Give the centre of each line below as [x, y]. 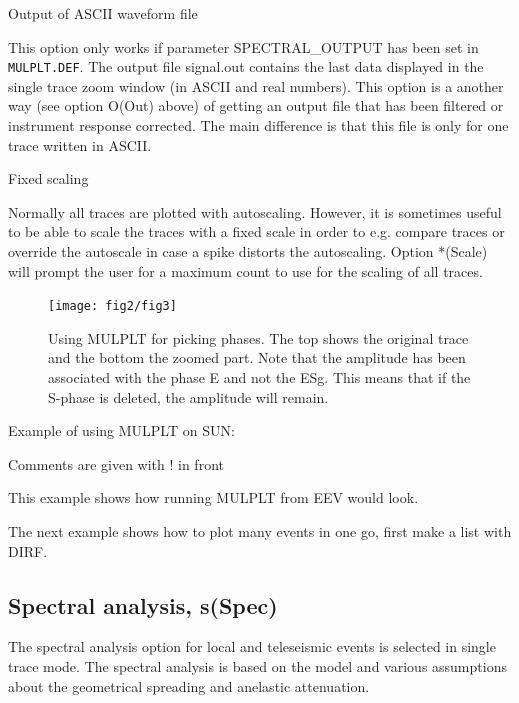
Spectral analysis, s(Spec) [143, 604]
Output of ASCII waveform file [103, 13]
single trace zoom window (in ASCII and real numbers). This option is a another [256, 85]
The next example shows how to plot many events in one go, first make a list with [260, 531]
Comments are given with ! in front [116, 463]
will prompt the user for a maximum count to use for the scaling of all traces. [245, 270]
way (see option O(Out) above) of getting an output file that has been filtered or [256, 105]
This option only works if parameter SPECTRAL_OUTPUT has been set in [243, 46]
